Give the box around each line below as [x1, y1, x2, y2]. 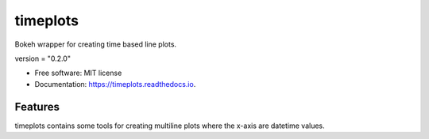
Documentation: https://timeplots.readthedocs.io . [34, 79, 196, 88]
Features [14, 100, 60, 114]
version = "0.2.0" [14, 54, 71, 63]
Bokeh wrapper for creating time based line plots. [14, 39, 177, 49]
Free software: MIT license [34, 68, 122, 78]
